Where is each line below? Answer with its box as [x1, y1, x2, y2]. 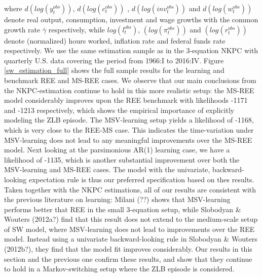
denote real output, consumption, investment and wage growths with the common [4, 14, 258, 24]
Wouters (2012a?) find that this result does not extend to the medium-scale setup [4, 214, 258, 224]
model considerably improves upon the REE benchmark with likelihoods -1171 [4, 95, 248, 105]
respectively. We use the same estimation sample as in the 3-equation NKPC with [4, 45, 258, 56]
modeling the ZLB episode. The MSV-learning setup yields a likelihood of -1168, [4, 114, 254, 125]
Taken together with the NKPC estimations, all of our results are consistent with [4, 184, 256, 194]
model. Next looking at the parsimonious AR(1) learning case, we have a [4, 144, 230, 155]
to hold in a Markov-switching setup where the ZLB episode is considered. [4, 263, 235, 274]
